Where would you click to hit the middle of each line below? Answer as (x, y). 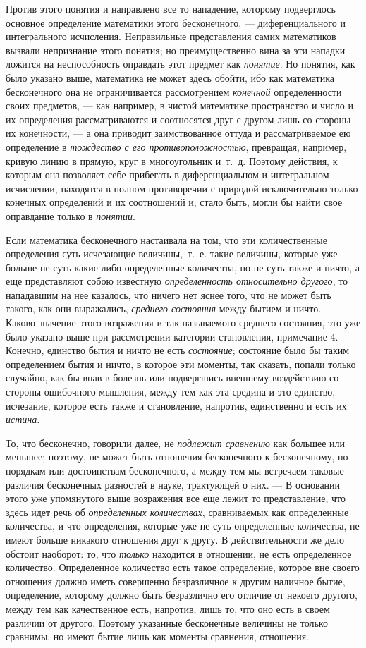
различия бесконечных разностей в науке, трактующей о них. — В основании (173, 484)
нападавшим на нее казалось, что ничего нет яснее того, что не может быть (169, 294)
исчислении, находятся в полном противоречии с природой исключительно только (182, 188)
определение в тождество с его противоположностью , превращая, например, (176, 146)
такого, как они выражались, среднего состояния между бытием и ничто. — (170, 308)
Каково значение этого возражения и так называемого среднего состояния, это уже (183, 323)
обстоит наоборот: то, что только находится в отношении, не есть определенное (179, 553)
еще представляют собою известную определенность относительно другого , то (177, 281)
